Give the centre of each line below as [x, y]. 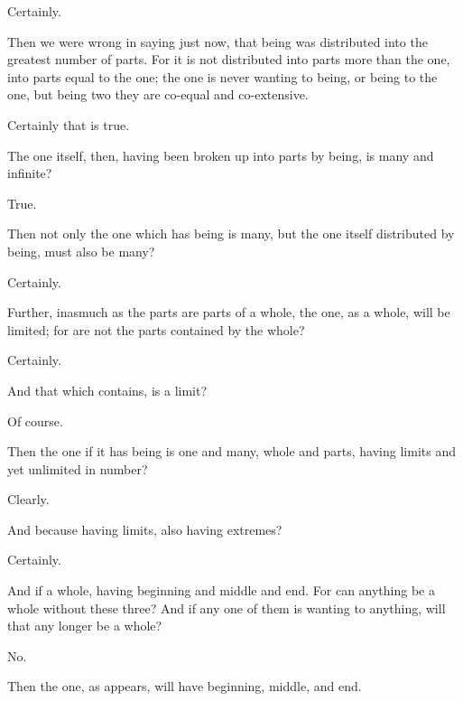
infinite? [30, 173]
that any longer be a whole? [85, 626]
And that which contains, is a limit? [107, 390]
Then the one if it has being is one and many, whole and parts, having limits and [231, 451]
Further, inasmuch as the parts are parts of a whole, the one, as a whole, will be [229, 312]
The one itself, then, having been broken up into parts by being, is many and [221, 155]
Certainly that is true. [69, 124]
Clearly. [28, 499]
